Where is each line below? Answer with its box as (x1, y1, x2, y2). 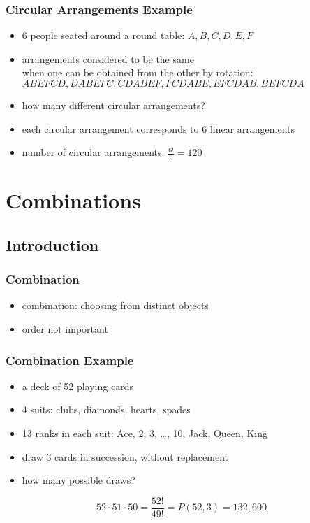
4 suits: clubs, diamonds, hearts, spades (22, 402, 191, 417)
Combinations (6, 186, 141, 215)
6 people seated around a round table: (22, 28, 185, 43)
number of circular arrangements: (22, 145, 165, 159)
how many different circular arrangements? (22, 98, 205, 112)
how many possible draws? (22, 473, 135, 487)
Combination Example (6, 351, 134, 368)
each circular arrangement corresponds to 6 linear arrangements (22, 121, 295, 136)
